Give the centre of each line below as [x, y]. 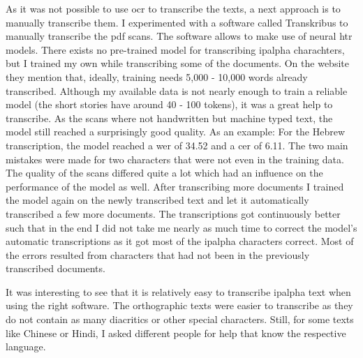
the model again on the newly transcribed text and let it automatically [157, 200]
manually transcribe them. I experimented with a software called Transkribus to [177, 22]
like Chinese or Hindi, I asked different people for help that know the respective [176, 333]
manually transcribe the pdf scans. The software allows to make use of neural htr [179, 36]
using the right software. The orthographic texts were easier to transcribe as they [179, 305]
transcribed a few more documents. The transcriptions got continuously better [173, 213]
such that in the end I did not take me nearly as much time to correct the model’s [181, 227]
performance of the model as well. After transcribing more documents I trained [175, 186]
